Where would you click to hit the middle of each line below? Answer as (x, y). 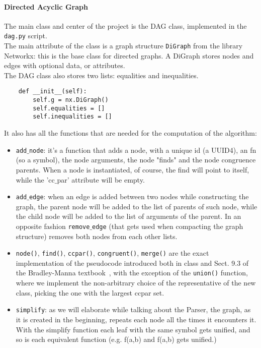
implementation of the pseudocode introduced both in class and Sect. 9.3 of (132, 263)
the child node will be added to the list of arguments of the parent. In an (128, 216)
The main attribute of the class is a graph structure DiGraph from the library (123, 46)
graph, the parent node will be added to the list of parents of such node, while (137, 206)
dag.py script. (26, 36)
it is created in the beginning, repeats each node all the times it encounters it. (136, 319)
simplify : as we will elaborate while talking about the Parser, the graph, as (133, 309)
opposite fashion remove (53, 226)
